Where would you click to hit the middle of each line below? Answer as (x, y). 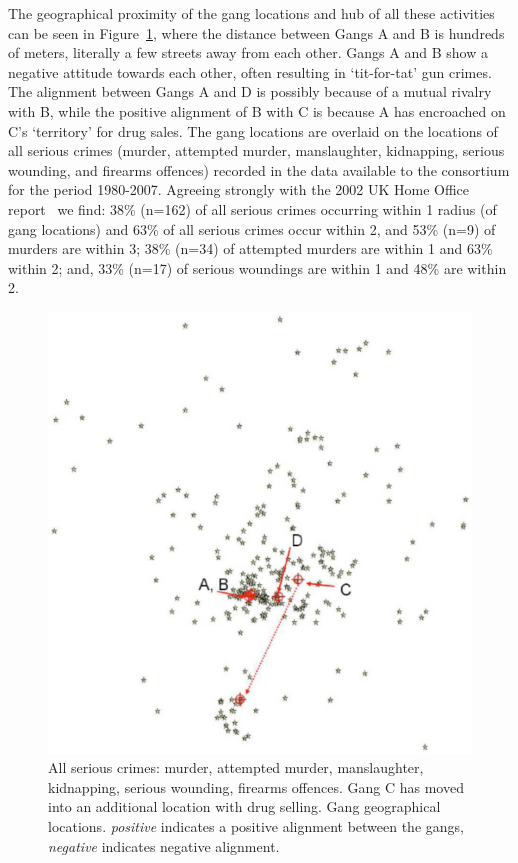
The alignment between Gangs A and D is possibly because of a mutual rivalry (250, 91)
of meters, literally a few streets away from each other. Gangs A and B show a (248, 52)
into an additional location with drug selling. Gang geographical (244, 806)
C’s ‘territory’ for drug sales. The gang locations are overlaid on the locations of (253, 130)
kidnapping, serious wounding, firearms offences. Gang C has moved (256, 786)
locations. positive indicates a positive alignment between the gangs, (256, 825)
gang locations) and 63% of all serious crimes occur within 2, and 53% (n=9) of (252, 228)
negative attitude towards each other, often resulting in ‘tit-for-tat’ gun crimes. (250, 71)
